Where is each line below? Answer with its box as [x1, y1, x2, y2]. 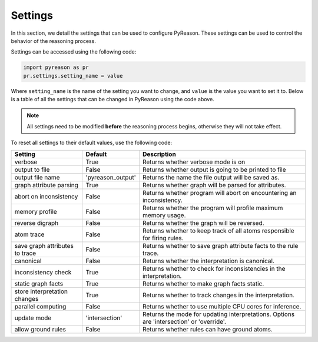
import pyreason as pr [23, 64, 89, 71]
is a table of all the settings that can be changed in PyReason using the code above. [11, 96, 214, 103]
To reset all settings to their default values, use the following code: [11, 139, 173, 147]
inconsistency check [14, 268, 72, 276]
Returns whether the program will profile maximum [142, 204, 283, 212]
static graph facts [14, 280, 64, 288]
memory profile [14, 207, 57, 215]
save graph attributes [14, 241, 74, 250]
